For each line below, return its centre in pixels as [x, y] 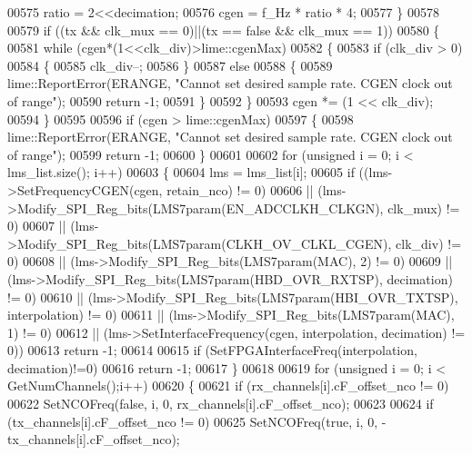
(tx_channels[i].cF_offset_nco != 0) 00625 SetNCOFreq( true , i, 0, [193, 421]
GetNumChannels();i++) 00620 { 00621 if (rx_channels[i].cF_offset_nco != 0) [228, 386]
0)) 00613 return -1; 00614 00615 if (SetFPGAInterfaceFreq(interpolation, [212, 350]
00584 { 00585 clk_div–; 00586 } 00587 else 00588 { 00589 [170, 65]
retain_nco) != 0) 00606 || [240, 189]
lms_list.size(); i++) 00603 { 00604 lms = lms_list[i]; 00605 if [181, 172]
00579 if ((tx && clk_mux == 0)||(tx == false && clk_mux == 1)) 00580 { [224, 30]
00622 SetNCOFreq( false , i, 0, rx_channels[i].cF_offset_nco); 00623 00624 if [221, 404]
